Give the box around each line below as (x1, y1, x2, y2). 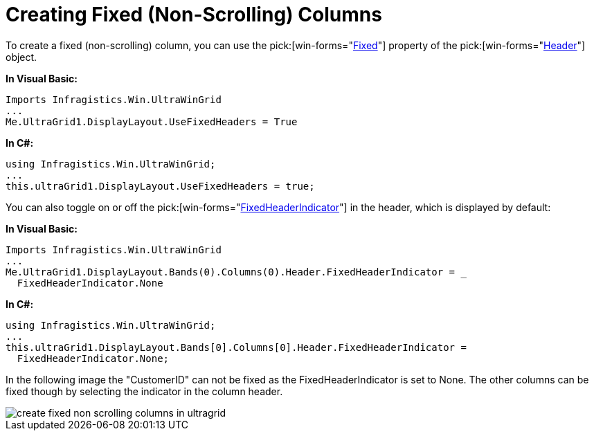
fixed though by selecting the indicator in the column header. (6, 385, 283, 397)
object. (6, 51, 37, 63)
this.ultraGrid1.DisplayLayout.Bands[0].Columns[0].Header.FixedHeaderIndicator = (6, 341, 467, 353)
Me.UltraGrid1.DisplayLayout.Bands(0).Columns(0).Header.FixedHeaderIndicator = (6, 266, 456, 278)
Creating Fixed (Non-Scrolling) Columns (6, 3, 382, 26)
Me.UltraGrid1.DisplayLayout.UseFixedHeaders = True (6, 116, 298, 127)
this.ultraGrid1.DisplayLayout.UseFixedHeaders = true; (6, 180, 315, 192)
